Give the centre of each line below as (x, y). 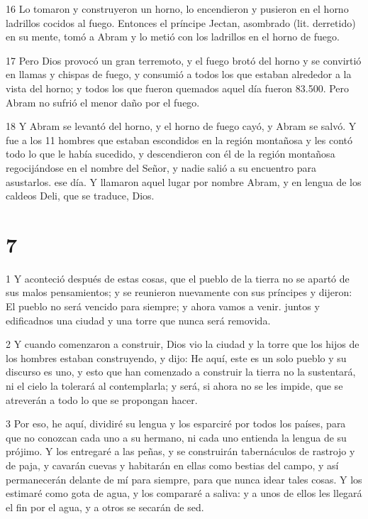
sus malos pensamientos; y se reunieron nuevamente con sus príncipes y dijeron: (179, 292)
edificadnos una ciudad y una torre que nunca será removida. (138, 320)
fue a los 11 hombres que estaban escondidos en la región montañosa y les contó (179, 140)
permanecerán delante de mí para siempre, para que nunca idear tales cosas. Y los (184, 479)
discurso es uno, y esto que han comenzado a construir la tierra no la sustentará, (181, 372)
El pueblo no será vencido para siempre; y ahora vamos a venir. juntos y (163, 306)
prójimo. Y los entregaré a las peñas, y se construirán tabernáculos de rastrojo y (180, 451)
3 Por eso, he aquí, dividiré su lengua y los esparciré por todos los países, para (176, 424)
